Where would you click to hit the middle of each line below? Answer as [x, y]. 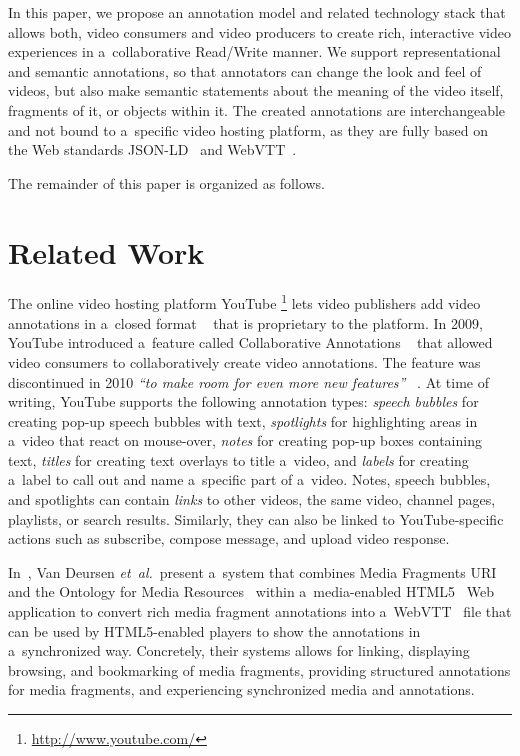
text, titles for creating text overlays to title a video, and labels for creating [238, 459]
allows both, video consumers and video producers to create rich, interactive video [259, 31]
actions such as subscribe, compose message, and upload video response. [229, 538]
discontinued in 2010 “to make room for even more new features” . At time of [249, 381]
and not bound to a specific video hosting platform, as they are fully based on [248, 129]
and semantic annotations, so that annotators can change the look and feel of [245, 70]
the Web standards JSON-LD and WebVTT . [152, 149]
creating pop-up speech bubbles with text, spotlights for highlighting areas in [243, 420]
